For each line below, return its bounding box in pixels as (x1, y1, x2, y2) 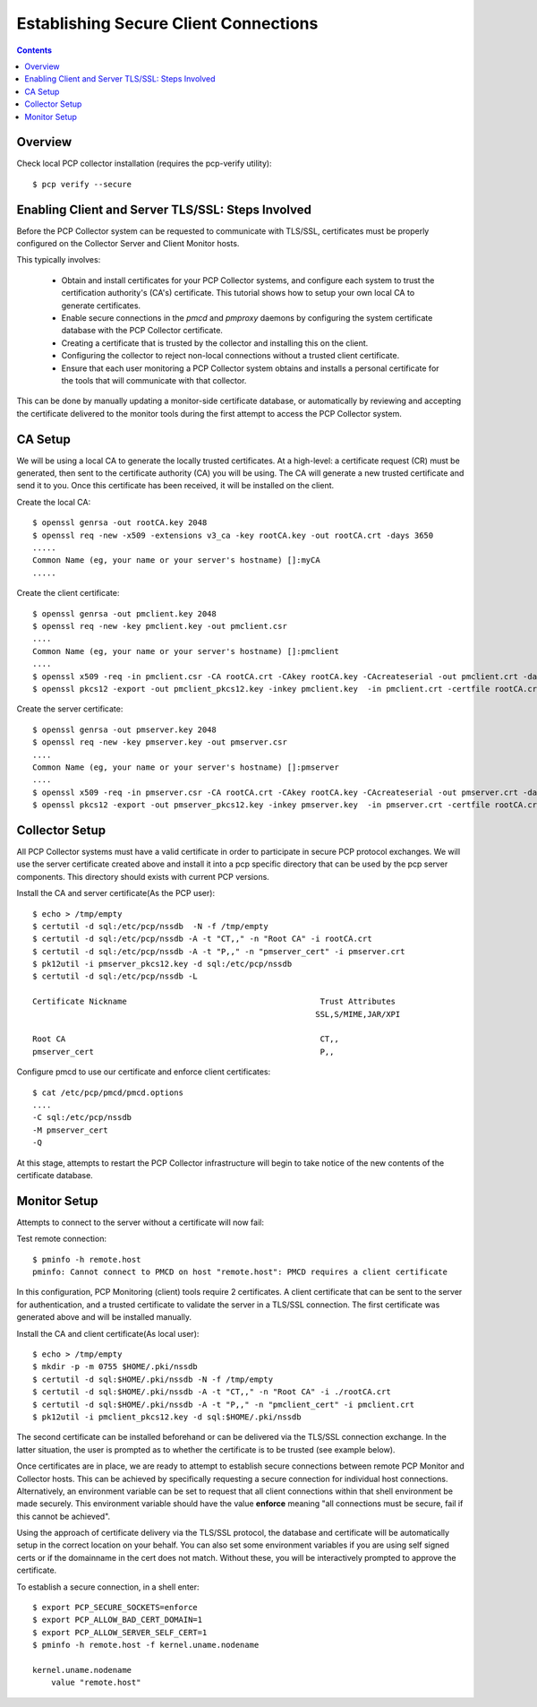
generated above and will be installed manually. (16, 1312, 192, 1323)
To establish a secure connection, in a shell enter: (16, 1582, 200, 1592)
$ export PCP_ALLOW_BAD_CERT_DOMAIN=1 (32, 1615, 203, 1625)
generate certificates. (61, 300, 141, 311)
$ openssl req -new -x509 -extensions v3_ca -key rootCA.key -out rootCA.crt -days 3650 (32, 530, 434, 540)
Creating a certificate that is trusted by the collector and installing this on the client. (61, 337, 369, 349)
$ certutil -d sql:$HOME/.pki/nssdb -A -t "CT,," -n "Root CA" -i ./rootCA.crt (32, 1387, 391, 1397)
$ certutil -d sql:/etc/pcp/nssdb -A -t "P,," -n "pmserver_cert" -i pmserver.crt (32, 946, 405, 956)
